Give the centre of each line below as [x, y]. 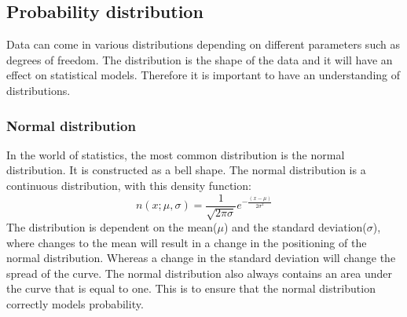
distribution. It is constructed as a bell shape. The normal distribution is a [186, 170]
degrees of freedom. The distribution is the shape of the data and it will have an [200, 59]
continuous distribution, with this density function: [129, 185]
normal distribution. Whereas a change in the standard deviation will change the [201, 258]
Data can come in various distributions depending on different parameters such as [203, 44]
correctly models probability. [75, 304]
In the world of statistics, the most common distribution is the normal [176, 154]
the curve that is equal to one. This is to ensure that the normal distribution [191, 288]
